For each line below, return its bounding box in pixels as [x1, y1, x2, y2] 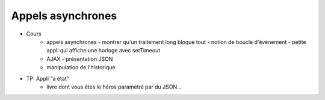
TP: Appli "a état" [26, 75, 69, 82]
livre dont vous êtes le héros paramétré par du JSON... [46, 83, 182, 90]
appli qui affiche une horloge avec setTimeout [46, 47, 161, 54]
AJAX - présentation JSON [46, 55, 113, 63]
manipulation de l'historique [46, 64, 116, 71]
